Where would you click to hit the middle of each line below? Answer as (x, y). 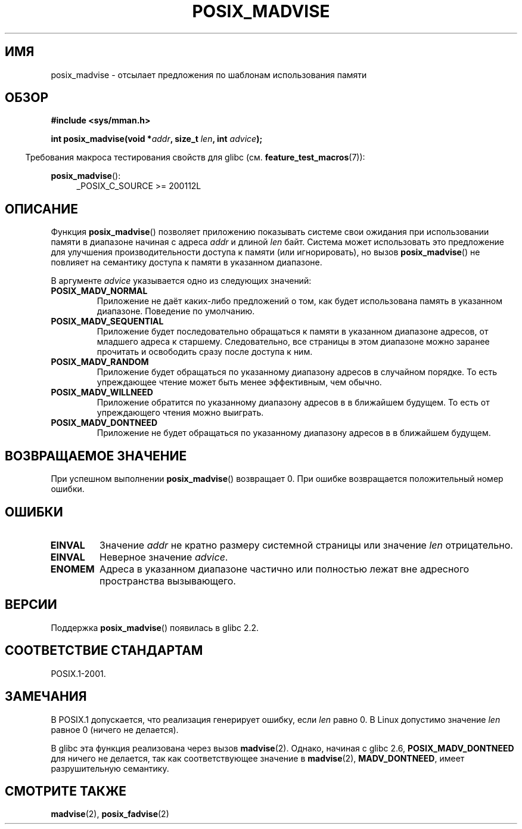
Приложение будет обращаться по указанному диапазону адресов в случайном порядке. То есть (297, 372)
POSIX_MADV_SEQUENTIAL (107, 321)
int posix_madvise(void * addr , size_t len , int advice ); (157, 139)
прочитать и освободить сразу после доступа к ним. (205, 352)
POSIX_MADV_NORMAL (99, 291)
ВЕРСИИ (31, 605)
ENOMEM (72, 569)
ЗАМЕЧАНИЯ (46, 697)
